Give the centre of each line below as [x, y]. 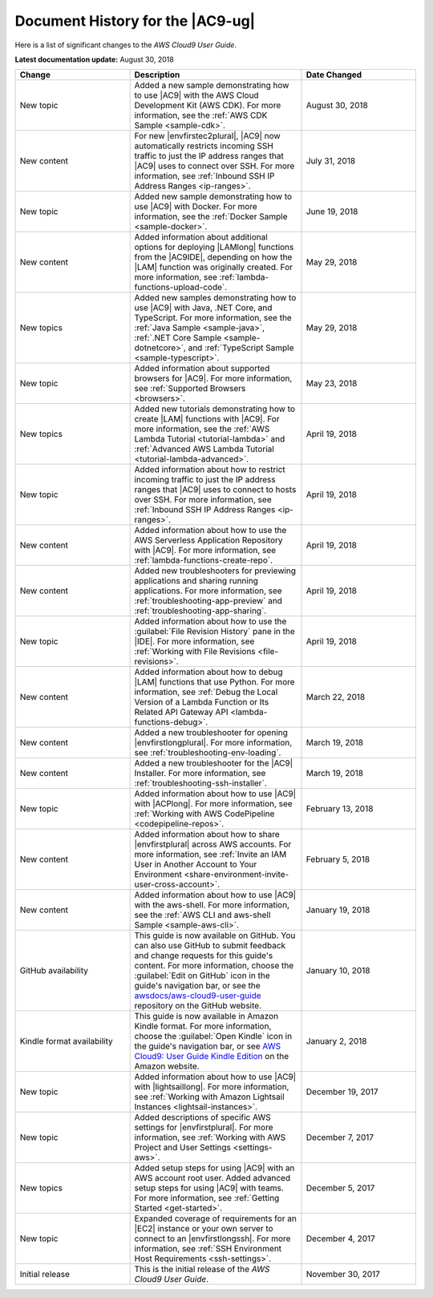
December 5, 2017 [340, 1188]
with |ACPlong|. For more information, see [213, 804]
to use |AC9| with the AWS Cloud [197, 95]
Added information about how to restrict [210, 470]
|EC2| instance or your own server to [204, 1229]
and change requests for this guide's [204, 956]
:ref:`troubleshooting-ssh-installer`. [201, 783]
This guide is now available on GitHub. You [215, 935]
